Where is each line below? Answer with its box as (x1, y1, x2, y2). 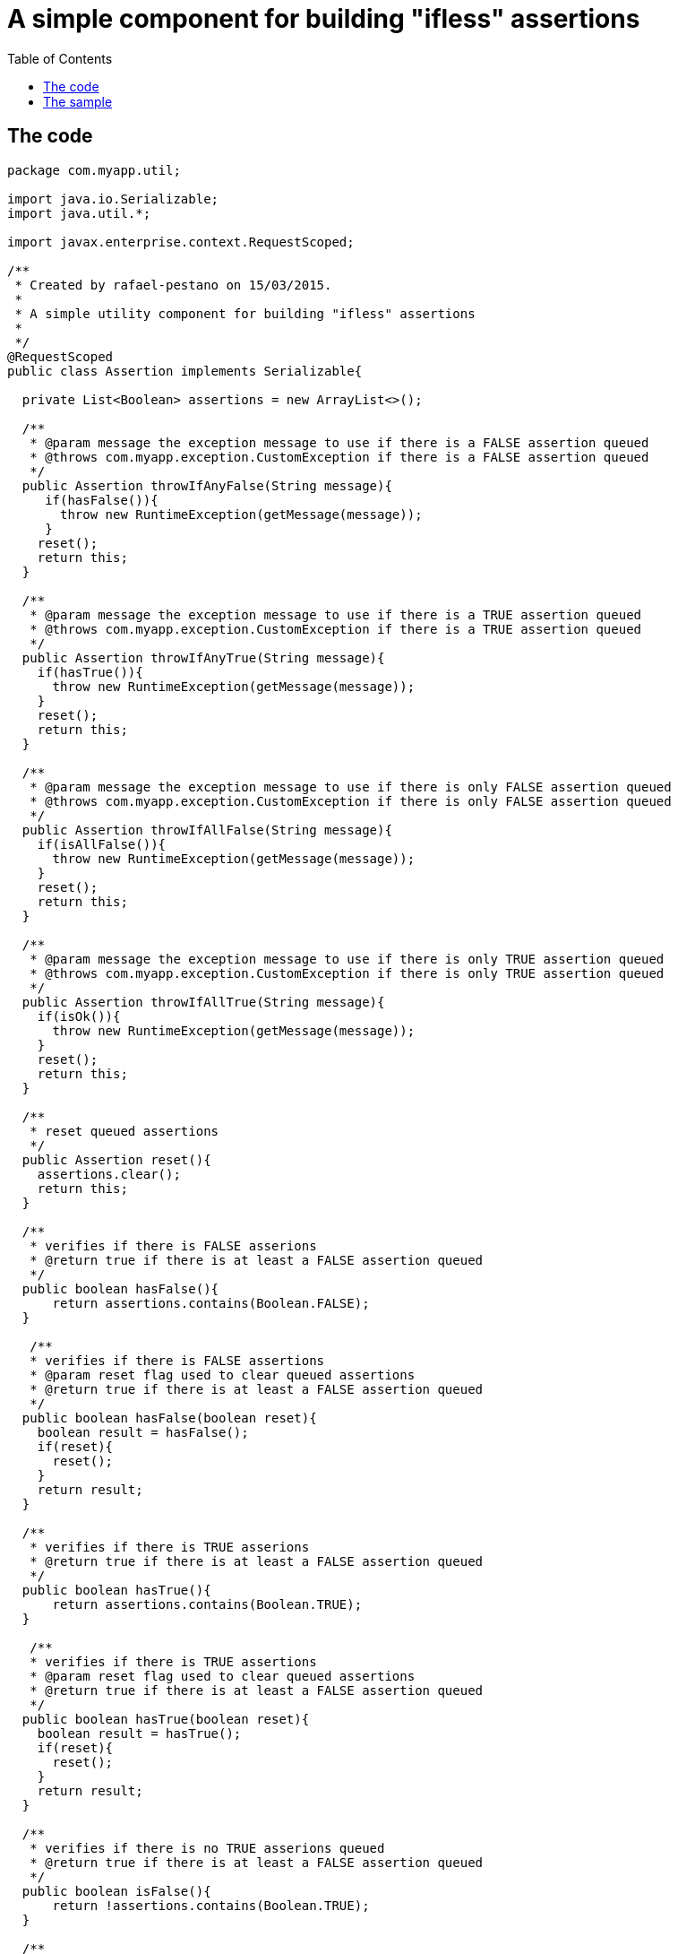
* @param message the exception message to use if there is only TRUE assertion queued (30, 951, 665, 966)
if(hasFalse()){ (45, 492, 159, 507)
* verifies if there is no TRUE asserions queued (30, 1840, 385, 1855)
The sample (43, 93, 113, 109)
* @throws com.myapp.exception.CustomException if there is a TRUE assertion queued (30, 621, 642, 636)
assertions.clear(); (37, 1166, 181, 1181)
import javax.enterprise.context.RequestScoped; (7, 234, 355, 249)
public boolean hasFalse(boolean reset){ (21, 1410, 317, 1425)
